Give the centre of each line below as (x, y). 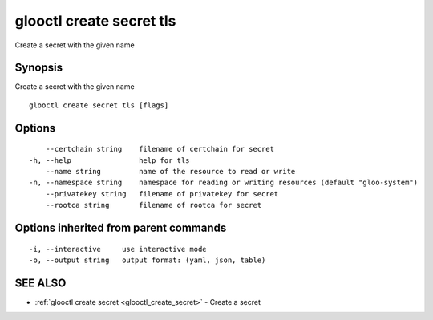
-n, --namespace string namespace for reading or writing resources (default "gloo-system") (224, 183)
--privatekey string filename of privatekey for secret (162, 194)
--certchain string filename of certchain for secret (160, 149)
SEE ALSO (40, 283)
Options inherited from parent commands (121, 228)
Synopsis (39, 68)
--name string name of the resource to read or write (170, 172)
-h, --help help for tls (109, 160)
